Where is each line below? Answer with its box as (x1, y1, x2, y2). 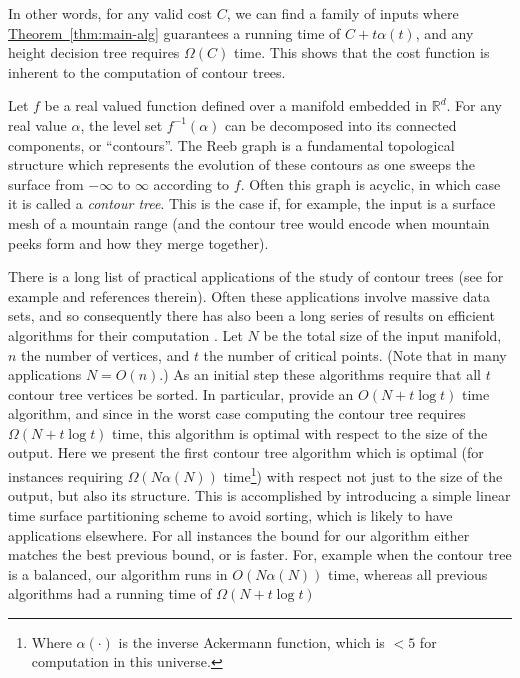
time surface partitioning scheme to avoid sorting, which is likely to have (8, 504, 453, 525)
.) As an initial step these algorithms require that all (159, 364, 481, 385)
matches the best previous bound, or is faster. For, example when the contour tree (8, 544, 512, 565)
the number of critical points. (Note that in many (203, 344, 507, 365)
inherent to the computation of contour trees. (8, 61, 286, 82)
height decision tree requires (8, 42, 180, 63)
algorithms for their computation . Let (8, 324, 243, 345)
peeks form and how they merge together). (8, 232, 269, 253)
